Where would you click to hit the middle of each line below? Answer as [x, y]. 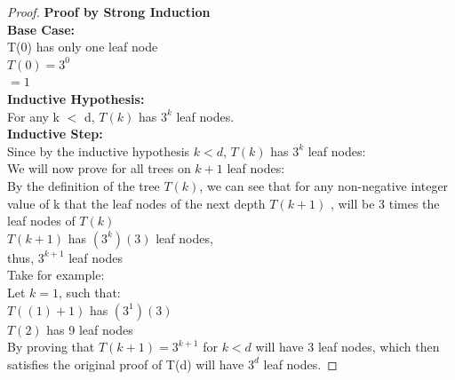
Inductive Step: [55, 134]
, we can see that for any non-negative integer [324, 185]
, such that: [90, 292]
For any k [33, 116]
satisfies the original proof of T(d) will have [126, 364]
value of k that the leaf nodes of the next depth [136, 203]
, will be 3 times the [385, 203]
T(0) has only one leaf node [83, 47]
